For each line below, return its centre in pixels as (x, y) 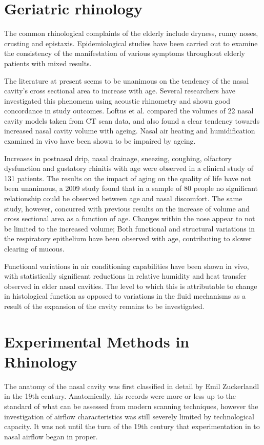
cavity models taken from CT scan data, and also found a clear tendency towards (132, 120)
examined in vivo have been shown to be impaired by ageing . (100, 141)
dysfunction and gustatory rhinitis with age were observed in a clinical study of (129, 168)
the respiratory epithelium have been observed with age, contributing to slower (128, 238)
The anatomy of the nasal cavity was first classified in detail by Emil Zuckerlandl (132, 386)
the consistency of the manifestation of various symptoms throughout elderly (125, 53)
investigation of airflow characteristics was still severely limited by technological (129, 416)
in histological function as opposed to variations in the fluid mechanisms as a (125, 296)
